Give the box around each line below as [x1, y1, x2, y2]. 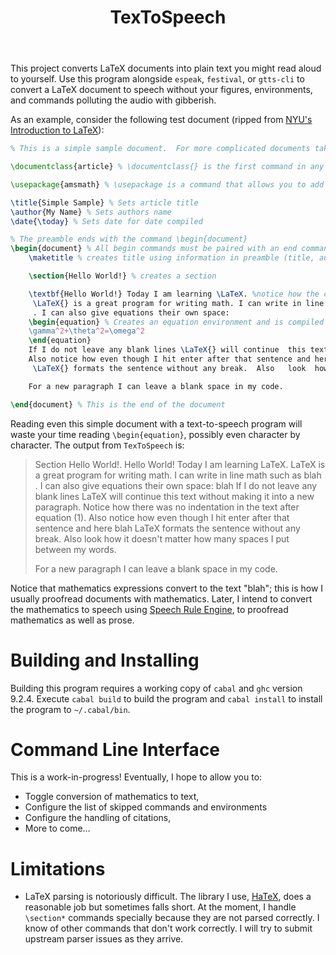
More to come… [24, 822, 91, 835]
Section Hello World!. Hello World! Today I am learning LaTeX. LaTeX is [34, 458, 326, 470]
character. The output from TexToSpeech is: [10, 439, 185, 451]
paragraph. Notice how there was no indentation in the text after [34, 501, 300, 513]
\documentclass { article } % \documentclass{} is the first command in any [10, 162, 325, 172]
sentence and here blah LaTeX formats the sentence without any [34, 522, 301, 534]
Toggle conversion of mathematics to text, [24, 791, 200, 803]
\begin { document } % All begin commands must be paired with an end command [10, 244, 333, 254]
